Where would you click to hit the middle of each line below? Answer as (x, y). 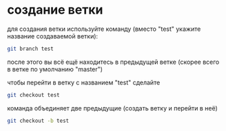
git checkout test (33, 95)
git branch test (30, 49)
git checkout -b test (38, 121)
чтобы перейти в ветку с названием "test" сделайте (84, 82)
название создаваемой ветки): (53, 36)
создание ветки (55, 10)
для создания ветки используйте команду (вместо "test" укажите (104, 29)
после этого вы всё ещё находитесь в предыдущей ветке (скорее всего (113, 62)
